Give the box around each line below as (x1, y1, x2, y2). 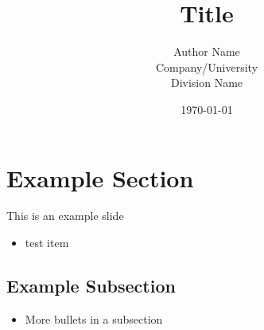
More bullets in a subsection (25, 310, 163, 327)
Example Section (6, 161, 194, 194)
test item (25, 234, 69, 251)
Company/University (155, 58, 258, 75)
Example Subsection (6, 273, 176, 298)
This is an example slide (6, 207, 124, 224)
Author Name (173, 43, 240, 60)
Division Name (170, 74, 243, 91)
